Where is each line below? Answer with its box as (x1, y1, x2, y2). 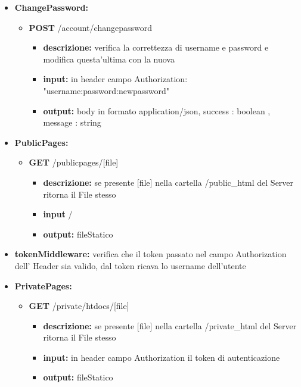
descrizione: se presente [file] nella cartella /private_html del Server (43, 319, 297, 332)
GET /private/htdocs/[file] (29, 299, 129, 312)
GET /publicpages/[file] (29, 156, 119, 168)
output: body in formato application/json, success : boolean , (43, 104, 271, 117)
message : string (43, 116, 101, 129)
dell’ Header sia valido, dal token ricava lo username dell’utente (14, 259, 246, 271)
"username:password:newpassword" (43, 84, 170, 96)
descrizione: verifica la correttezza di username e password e (43, 41, 269, 54)
